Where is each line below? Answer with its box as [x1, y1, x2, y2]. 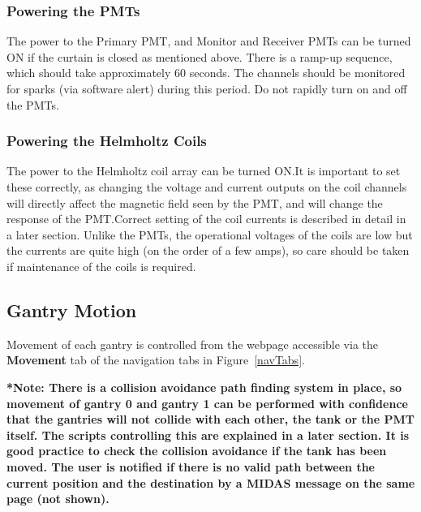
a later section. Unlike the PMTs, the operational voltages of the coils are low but [6, 226, 413, 243]
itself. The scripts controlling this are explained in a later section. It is [6, 426, 410, 443]
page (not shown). [6, 490, 110, 507]
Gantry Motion [6, 297, 137, 322]
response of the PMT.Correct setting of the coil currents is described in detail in [6, 210, 406, 227]
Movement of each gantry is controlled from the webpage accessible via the [6, 335, 379, 352]
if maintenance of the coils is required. [6, 257, 196, 274]
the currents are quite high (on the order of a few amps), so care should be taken [6, 242, 410, 259]
